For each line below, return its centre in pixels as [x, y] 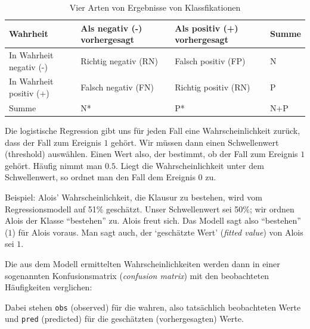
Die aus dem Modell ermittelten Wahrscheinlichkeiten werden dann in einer [142, 263]
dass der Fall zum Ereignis [53, 142]
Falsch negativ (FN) [117, 87]
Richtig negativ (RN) [119, 60]
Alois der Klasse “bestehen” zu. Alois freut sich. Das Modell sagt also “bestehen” [153, 220]
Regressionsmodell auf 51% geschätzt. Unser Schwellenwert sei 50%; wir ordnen [150, 209]
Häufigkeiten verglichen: [49, 287]
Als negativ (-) [111, 28]
